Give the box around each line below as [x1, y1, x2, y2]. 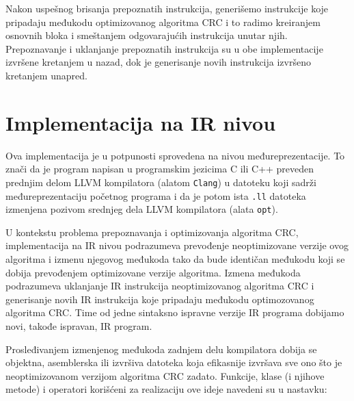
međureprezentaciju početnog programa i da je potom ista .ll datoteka [5, 188, 306, 203]
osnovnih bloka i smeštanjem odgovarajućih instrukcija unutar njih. [5, 28, 288, 42]
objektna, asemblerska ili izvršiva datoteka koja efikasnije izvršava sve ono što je [5, 355, 342, 370]
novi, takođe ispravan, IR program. [5, 319, 152, 333]
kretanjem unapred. [5, 68, 87, 82]
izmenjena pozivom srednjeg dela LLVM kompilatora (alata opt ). [5, 202, 278, 216]
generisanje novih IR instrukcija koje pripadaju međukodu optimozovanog [5, 292, 314, 306]
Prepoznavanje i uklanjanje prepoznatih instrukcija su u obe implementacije [5, 41, 323, 55]
